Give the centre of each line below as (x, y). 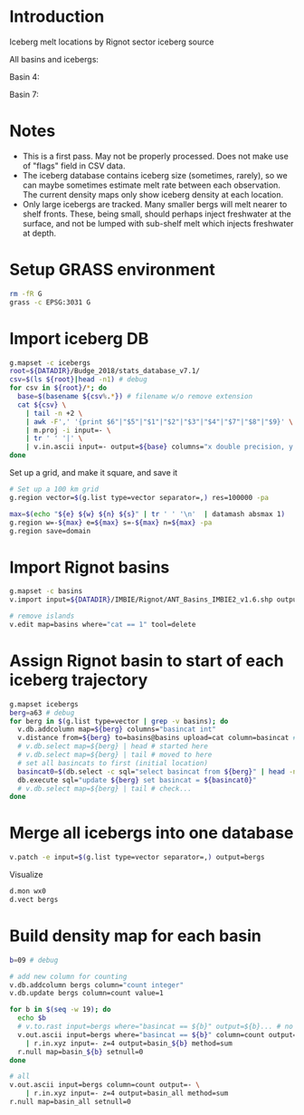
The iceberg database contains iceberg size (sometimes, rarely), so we (155, 175)
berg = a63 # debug (42, 713)
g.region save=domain (50, 531)
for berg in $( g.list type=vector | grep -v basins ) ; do (119, 721)
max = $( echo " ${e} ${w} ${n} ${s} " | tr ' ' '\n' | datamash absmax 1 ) (147, 514)
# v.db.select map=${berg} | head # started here (113, 746)
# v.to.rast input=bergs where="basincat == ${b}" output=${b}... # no (156, 1026)
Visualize (26, 875)
